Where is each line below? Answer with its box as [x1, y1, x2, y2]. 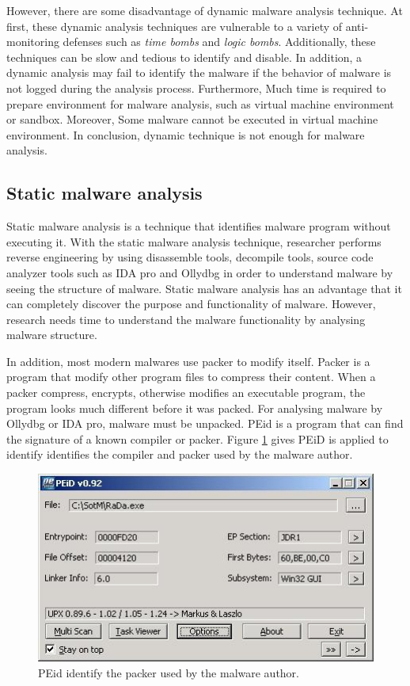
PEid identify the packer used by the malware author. [38, 664, 299, 680]
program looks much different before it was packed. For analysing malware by [6, 399, 383, 416]
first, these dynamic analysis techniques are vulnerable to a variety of [6, 17, 343, 34]
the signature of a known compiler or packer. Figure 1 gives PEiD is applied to [6, 430, 389, 447]
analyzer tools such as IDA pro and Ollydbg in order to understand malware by [6, 264, 393, 280]
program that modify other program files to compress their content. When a [6, 368, 376, 385]
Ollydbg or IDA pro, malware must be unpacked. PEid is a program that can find [6, 415, 404, 432]
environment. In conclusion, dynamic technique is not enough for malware [6, 126, 365, 143]
